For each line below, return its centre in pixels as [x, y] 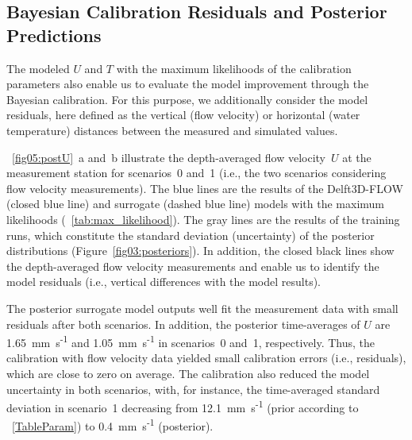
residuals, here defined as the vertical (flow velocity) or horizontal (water [183, 115]
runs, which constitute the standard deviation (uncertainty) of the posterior [191, 235]
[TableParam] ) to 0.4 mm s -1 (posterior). [113, 425]
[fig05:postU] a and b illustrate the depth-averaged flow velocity [169, 157]
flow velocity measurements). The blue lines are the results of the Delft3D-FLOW [205, 188]
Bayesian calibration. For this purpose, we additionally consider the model [187, 99]
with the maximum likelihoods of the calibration [234, 68]
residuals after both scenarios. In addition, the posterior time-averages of [183, 324]
